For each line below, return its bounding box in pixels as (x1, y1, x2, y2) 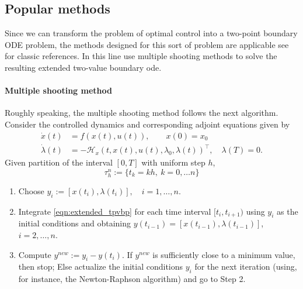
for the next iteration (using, (194, 260, 297, 273)
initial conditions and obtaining (18, 217, 131, 229)
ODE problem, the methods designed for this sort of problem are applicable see (5, 38, 289, 50)
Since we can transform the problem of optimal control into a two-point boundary (5, 27, 298, 39)
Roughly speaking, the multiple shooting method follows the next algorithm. (5, 106, 278, 119)
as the (277, 205, 298, 217)
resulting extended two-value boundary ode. (5, 61, 162, 73)
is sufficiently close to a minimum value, (152, 248, 295, 260)
